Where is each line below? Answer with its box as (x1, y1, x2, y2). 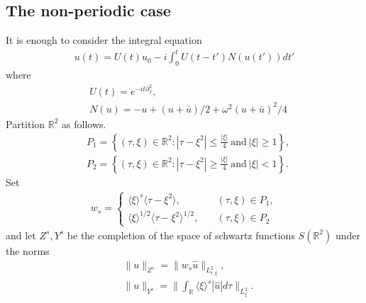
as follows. (62, 116, 106, 131)
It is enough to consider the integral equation (6, 33, 202, 47)
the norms (6, 243, 50, 258)
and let (6, 227, 36, 242)
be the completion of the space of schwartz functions (67, 227, 295, 242)
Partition (6, 116, 45, 131)
